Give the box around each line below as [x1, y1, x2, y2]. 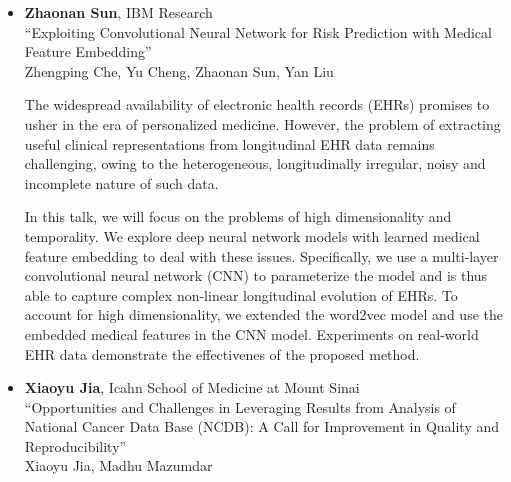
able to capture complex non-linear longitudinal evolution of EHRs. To [24, 284, 458, 305]
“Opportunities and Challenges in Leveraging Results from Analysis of [24, 396, 456, 417]
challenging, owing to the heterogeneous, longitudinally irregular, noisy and [24, 153, 486, 174]
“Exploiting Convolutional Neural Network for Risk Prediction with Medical [24, 21, 492, 42]
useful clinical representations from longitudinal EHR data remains [24, 133, 435, 154]
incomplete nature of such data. [24, 172, 219, 193]
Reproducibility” [24, 435, 127, 456]
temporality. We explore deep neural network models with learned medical [24, 225, 480, 246]
